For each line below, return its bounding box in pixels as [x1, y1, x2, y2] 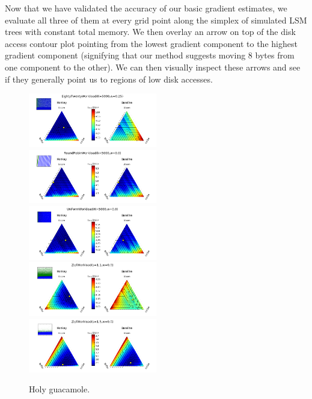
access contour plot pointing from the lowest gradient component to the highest [5, 37, 298, 49]
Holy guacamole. [29, 383, 90, 395]
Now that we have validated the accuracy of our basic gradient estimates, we [5, 2, 287, 14]
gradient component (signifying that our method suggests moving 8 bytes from [5, 49, 295, 61]
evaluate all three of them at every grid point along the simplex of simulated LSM [5, 13, 307, 26]
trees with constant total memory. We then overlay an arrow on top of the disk [5, 25, 296, 38]
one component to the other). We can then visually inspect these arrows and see [5, 60, 301, 73]
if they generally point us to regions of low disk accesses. [5, 72, 213, 85]
